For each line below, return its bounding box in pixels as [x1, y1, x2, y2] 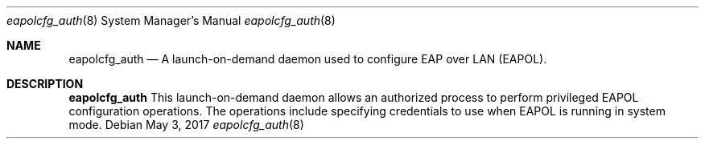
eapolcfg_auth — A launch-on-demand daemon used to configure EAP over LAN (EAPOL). [68, 52, 547, 66]
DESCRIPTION [6, 77, 84, 91]
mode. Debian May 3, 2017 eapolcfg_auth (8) [68, 118, 304, 131]
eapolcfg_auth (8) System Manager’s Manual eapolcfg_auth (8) [6, 14, 336, 27]
